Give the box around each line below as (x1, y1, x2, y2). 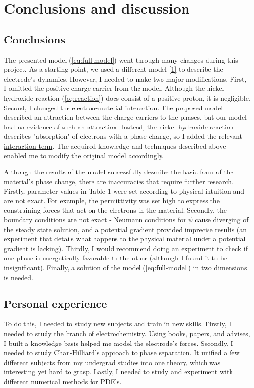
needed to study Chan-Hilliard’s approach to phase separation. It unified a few (4, 347, 240, 358)
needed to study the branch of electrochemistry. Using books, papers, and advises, (4, 328, 250, 339)
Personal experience (4, 296, 107, 311)
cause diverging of (195, 215, 249, 225)
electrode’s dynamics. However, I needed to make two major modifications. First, (4, 73, 247, 84)
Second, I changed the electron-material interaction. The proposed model (4, 102, 223, 112)
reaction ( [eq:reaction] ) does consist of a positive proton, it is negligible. (35, 92, 251, 103)
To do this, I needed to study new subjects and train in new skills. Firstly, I (4, 319, 231, 329)
